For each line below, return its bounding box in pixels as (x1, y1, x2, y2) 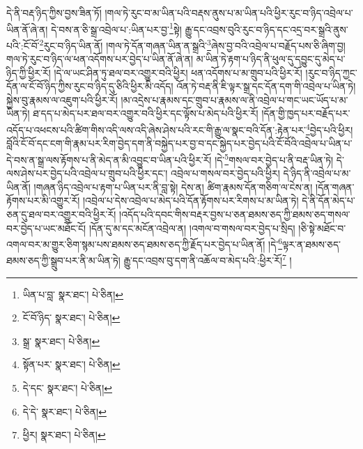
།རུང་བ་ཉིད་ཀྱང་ (305, 65, 357, 79)
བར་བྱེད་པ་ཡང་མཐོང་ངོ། (6, 220, 86, 235)
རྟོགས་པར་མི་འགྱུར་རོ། (6, 193, 80, 208)
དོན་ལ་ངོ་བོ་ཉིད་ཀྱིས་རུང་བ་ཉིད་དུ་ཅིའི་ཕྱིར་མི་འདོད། (6, 79, 173, 93)
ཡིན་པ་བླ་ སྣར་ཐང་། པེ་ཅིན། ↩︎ (22, 287, 124, 301)
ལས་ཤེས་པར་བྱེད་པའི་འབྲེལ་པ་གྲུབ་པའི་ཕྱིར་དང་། (6, 166, 168, 181)
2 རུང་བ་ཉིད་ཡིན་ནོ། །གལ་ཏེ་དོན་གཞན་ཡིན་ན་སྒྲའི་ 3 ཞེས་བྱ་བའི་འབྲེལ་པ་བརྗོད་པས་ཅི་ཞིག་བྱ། (39, 36, 346, 52)
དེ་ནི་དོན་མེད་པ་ (302, 193, 355, 208)
